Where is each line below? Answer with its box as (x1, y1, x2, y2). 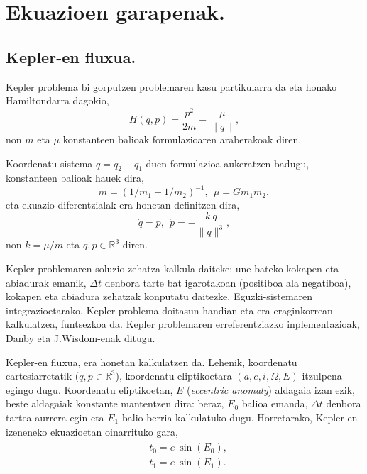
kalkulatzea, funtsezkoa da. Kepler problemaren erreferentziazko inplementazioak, (6, 316, 360, 331)
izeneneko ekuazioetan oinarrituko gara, (6, 424, 178, 439)
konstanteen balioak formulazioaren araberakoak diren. (62, 131, 302, 146)
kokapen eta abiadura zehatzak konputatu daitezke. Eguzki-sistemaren (6, 289, 313, 304)
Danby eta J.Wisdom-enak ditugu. (6, 330, 155, 345)
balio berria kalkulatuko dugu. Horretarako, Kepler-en (121, 409, 358, 424)
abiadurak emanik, (6, 275, 87, 290)
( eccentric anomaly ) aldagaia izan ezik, (187, 382, 355, 397)
